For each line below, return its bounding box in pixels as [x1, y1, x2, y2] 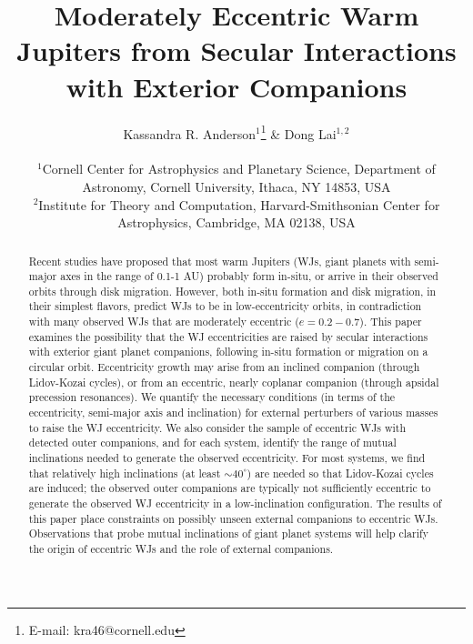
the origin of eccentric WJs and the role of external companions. [28, 540, 334, 556]
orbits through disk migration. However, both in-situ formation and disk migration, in [28, 283, 437, 298]
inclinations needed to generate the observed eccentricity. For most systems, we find [28, 450, 426, 466]
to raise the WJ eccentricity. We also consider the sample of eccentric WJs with [28, 419, 407, 435]
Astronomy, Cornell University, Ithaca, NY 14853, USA [82, 176, 391, 196]
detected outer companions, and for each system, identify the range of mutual [28, 435, 397, 450]
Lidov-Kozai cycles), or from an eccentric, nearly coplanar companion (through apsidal [28, 374, 439, 389]
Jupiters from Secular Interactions [16, 32, 457, 69]
